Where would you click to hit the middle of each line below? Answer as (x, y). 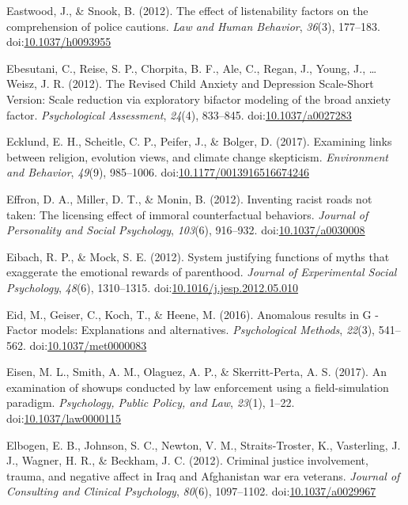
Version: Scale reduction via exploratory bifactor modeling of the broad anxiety (199, 99)
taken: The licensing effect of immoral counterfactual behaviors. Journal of (187, 214)
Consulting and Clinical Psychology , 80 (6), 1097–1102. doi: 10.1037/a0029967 (191, 491)
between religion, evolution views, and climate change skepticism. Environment (198, 156)
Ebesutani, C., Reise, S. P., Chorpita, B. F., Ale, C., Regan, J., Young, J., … (192, 68)
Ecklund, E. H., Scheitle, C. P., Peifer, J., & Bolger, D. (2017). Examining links (199, 141)
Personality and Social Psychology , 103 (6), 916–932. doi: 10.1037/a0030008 (186, 230)
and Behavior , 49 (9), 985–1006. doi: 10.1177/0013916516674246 (158, 172)
